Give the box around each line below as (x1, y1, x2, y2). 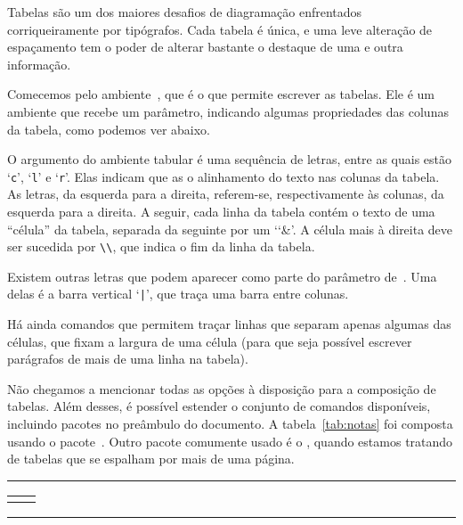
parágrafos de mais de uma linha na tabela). (7, 349, 248, 368)
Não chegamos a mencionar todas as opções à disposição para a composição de (7, 379, 436, 398)
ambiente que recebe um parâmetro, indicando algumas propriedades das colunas (7, 102, 449, 120)
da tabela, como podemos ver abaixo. (7, 119, 211, 138)
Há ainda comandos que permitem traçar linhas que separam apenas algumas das (7, 315, 451, 333)
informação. (7, 54, 71, 73)
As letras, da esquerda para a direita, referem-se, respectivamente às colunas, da (7, 185, 444, 203)
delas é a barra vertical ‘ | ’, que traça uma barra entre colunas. (7, 284, 349, 303)
